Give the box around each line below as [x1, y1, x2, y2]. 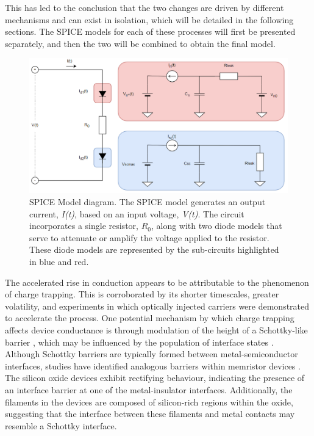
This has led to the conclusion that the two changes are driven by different [5, 1, 284, 13]
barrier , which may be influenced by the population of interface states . [5, 335, 274, 348]
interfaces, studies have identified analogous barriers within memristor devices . [5, 359, 301, 372]
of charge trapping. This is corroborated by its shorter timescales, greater [5, 288, 279, 300]
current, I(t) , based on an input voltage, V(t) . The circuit [29, 207, 244, 220]
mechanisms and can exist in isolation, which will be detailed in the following [5, 13, 294, 26]
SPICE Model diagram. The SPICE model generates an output [29, 195, 266, 208]
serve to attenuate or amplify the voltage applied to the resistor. [29, 231, 269, 244]
